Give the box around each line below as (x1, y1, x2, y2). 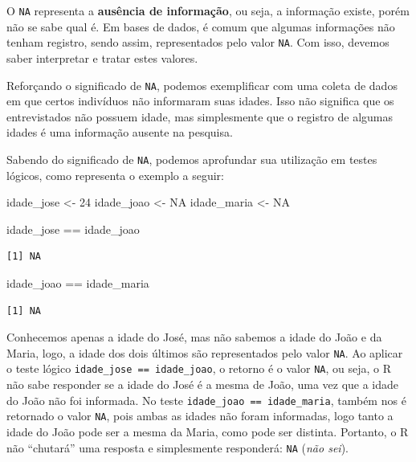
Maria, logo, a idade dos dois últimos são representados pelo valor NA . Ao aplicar (6, 344, 403, 361)
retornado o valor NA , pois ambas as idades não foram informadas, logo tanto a (6, 407, 394, 424)
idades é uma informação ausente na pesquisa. (6, 124, 233, 141)
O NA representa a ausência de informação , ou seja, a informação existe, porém (6, 2, 410, 18)
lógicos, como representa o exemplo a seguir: (6, 166, 224, 183)
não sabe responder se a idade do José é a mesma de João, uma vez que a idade (6, 376, 399, 393)
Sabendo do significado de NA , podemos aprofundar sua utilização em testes (6, 150, 377, 167)
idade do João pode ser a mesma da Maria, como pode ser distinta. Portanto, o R (6, 423, 409, 440)
